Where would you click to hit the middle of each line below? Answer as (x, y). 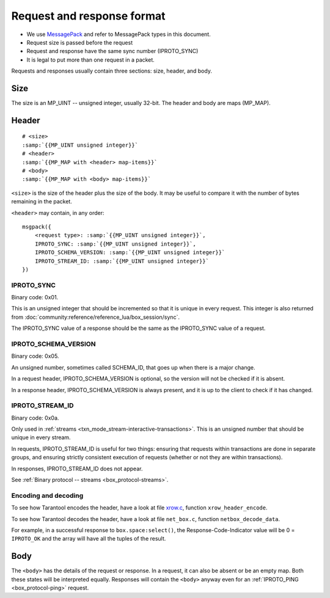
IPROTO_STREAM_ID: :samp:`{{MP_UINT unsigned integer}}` (122, 261)
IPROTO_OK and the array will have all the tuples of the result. (89, 539)
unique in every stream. (41, 437)
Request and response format (88, 16)
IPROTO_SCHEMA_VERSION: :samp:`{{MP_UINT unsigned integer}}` (130, 253)
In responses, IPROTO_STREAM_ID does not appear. (77, 469)
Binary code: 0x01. (35, 297)
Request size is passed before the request (80, 42)
